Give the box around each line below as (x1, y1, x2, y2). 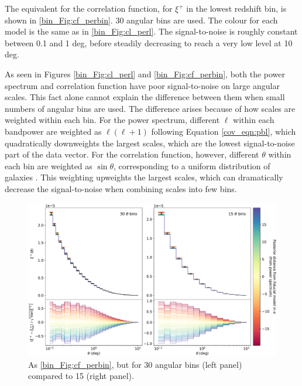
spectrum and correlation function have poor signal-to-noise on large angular (5, 79, 280, 91)
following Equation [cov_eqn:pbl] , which (151, 125, 296, 137)
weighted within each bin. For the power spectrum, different (5, 114, 220, 126)
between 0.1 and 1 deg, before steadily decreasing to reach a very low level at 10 (5, 36, 293, 49)
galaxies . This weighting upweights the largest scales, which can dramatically (5, 171, 283, 183)
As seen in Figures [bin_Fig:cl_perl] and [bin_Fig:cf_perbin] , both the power (5, 67, 286, 80)
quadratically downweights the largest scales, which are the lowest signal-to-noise (5, 136, 295, 149)
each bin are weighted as (5, 159, 92, 172)
